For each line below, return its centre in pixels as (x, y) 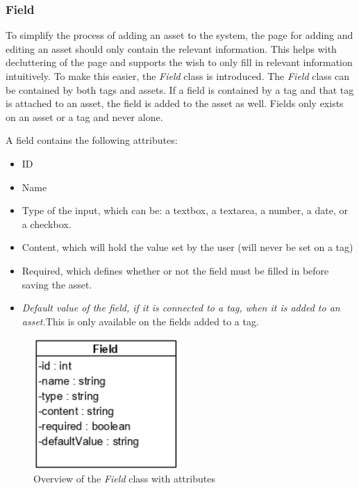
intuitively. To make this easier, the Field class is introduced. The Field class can (178, 76)
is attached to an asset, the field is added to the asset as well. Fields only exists (175, 103)
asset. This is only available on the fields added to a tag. (140, 321)
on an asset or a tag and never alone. (84, 116)
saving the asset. (57, 284)
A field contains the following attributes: (92, 140)
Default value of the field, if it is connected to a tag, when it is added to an (181, 308)
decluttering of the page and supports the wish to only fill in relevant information (179, 62)
